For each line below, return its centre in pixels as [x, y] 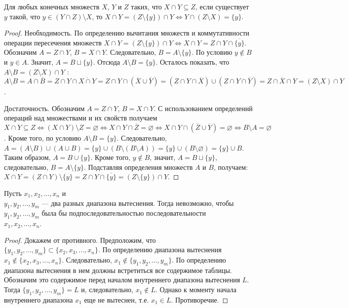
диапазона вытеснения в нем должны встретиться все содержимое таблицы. [118, 270]
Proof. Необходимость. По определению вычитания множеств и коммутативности [127, 33]
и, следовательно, [107, 289]
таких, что [146, 6]
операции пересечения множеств [53, 42]
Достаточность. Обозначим [44, 108]
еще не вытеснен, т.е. [116, 299]
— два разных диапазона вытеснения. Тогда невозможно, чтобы [138, 203]
